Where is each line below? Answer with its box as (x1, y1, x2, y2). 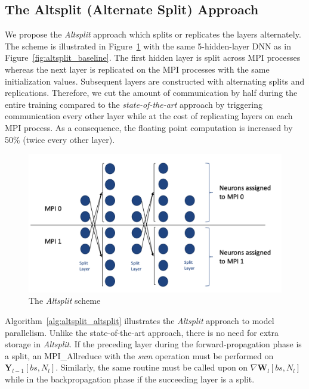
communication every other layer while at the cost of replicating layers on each (5, 110, 293, 122)
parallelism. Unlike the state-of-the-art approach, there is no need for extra (5, 326, 279, 338)
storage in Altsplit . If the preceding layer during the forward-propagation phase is (5, 338, 302, 350)
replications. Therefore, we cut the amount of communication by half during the (5, 86, 298, 99)
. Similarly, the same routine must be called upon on (55, 361, 248, 374)
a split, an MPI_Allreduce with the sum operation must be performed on (5, 349, 274, 362)
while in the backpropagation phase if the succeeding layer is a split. (5, 373, 255, 385)
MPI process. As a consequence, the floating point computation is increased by (5, 121, 293, 133)
